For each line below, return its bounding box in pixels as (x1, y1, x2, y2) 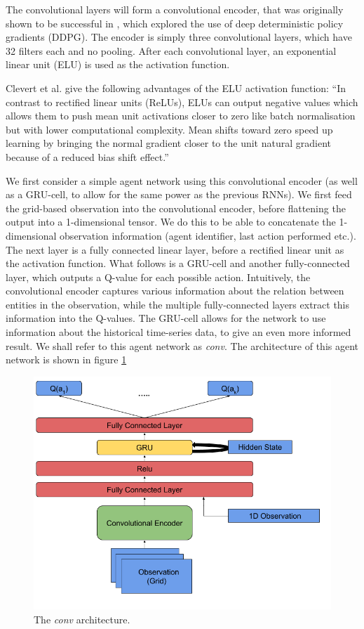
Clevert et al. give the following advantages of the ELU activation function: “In (6, 80, 346, 95)
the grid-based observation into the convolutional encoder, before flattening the (6, 200, 346, 215)
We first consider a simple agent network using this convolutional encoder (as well (6, 173, 358, 188)
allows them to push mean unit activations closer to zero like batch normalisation (6, 108, 356, 123)
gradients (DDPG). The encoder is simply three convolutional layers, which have (6, 30, 352, 44)
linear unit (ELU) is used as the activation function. (6, 57, 230, 72)
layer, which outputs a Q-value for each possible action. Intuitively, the (6, 269, 311, 284)
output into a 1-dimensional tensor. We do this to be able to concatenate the (6, 214, 336, 229)
